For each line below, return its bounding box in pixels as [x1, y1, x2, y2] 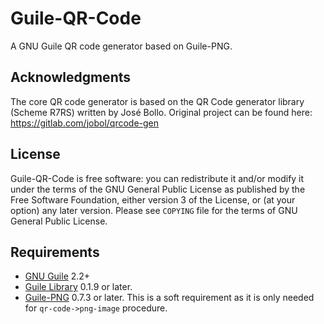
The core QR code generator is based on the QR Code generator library [10, 95, 305, 107]
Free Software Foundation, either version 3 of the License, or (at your [10, 193, 296, 206]
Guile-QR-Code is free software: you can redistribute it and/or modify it [10, 172, 305, 184]
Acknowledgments [10, 69, 132, 86]
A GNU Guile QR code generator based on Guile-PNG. [10, 40, 233, 52]
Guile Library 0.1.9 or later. [24, 281, 133, 293]
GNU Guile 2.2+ [24, 270, 91, 282]
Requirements [10, 243, 100, 261]
